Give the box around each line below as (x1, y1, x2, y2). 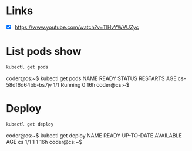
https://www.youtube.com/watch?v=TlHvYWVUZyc (14, 24, 139, 31)
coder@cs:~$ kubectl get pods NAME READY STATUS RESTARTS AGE (6, 75, 177, 82)
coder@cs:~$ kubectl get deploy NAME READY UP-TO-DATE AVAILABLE (6, 132, 182, 139)
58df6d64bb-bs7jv (6, 81, 52, 88)
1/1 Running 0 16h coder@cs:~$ (53, 81, 130, 88)
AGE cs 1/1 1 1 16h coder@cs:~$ (6, 138, 83, 145)
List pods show (6, 45, 82, 58)
